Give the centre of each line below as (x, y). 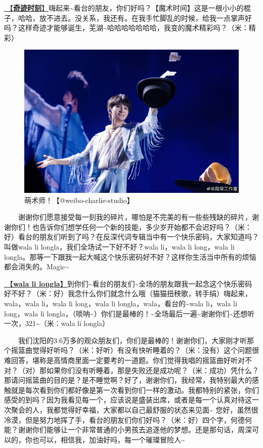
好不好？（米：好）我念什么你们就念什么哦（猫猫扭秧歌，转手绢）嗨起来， (128, 293)
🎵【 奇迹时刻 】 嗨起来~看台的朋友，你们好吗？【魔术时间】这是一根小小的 (124, 8)
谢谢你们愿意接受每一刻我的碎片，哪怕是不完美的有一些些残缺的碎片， (135, 217)
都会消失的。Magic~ (37, 267)
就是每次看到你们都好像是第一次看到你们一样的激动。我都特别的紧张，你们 (135, 390)
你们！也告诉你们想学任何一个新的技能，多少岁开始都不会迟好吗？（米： (131, 227)
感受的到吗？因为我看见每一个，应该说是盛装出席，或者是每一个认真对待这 (128, 400)
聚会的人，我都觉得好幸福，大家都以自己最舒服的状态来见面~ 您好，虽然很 (135, 409)
